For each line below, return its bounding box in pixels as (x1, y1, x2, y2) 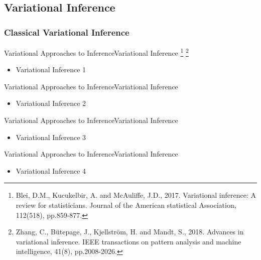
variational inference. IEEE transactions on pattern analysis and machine (16, 236, 241, 246)
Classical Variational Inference (4, 26, 129, 38)
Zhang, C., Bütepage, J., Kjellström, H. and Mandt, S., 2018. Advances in (16, 226, 244, 237)
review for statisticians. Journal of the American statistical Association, (16, 200, 236, 210)
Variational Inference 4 (16, 165, 86, 176)
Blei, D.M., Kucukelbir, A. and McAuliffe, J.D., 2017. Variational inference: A (16, 190, 256, 200)
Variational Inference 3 (16, 132, 86, 142)
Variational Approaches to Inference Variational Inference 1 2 (4, 46, 189, 58)
